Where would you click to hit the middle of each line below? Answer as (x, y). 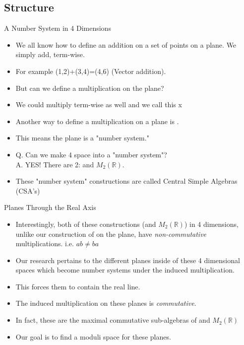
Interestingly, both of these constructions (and (86, 224)
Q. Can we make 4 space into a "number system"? (91, 154)
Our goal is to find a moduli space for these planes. (93, 336)
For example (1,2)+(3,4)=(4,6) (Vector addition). (91, 71)
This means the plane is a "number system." (82, 138)
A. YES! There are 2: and (55, 164)
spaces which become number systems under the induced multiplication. (125, 270)
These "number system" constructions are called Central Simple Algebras (126, 181)
